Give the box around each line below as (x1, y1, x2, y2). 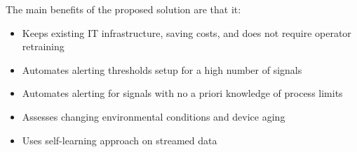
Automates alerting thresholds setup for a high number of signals (22, 62, 302, 77)
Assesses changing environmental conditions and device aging (22, 109, 285, 123)
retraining (22, 39, 65, 54)
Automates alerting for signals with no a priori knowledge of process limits (22, 86, 343, 100)
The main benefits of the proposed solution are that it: (6, 2, 241, 16)
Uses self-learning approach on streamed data (22, 132, 217, 147)
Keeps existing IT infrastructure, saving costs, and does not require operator (22, 25, 351, 40)
